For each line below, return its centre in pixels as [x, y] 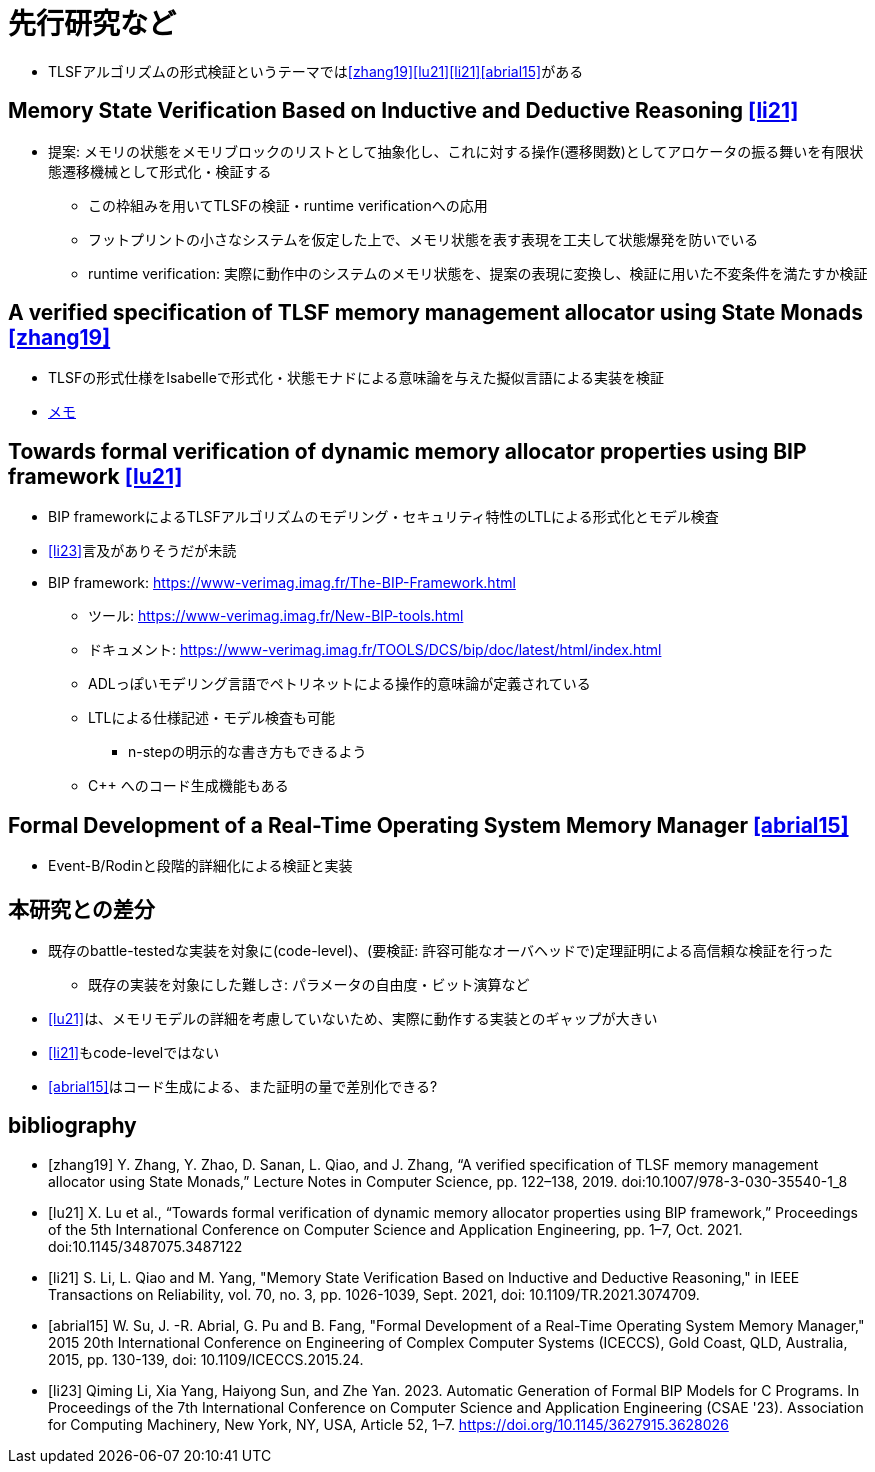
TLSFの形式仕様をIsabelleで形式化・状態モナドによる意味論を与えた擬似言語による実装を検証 [356, 378]
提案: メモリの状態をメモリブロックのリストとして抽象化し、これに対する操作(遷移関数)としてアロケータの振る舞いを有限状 [456, 151]
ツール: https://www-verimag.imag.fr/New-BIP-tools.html [276, 616]
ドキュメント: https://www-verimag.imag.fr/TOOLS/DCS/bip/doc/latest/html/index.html [375, 650]
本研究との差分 [81, 909]
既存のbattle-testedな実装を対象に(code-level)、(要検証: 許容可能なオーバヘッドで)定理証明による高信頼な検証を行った [440, 950]
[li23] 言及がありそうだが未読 [142, 551]
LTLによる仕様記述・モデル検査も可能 [212, 718]
